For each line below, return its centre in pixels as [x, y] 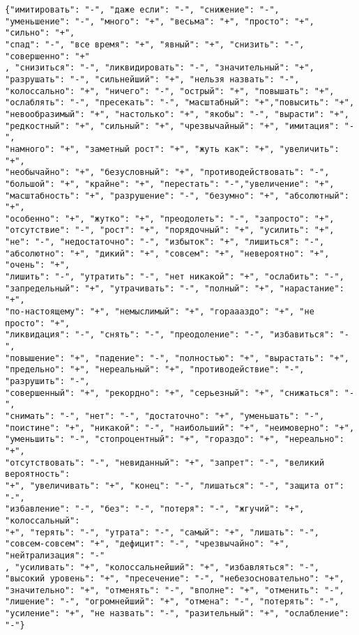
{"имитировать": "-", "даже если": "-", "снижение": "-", [142, 10]
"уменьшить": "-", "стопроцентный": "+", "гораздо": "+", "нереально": [175, 439]
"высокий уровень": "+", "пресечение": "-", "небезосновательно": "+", [175, 579]
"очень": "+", [38, 265]
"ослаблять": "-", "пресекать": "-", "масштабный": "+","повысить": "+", [180, 103]
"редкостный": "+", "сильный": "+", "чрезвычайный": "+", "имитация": [172, 126]
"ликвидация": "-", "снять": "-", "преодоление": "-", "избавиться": [170, 335]
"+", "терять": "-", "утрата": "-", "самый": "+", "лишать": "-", [162, 532]
